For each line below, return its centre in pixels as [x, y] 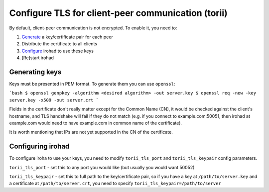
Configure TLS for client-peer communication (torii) [118, 13]
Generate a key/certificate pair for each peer [67, 37]
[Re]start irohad [38, 58]
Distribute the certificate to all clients [59, 44]
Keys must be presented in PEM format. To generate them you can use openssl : [92, 84]
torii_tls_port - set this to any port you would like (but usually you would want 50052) [102, 167]
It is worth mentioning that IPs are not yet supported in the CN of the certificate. [91, 132]
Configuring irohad [39, 146]
